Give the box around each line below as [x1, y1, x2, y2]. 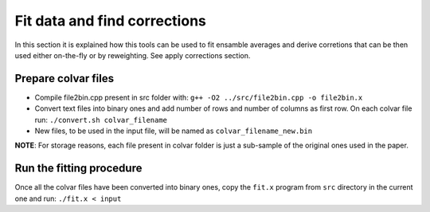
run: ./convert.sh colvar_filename [34, 115, 167, 124]
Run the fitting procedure [14, 162, 143, 175]
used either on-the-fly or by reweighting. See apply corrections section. [14, 50, 251, 60]
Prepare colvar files [14, 72, 115, 85]
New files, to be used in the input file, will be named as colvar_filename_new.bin [34, 126, 313, 135]
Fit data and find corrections [14, 12, 206, 29]
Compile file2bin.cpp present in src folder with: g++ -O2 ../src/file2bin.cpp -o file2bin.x [34, 92, 363, 102]
